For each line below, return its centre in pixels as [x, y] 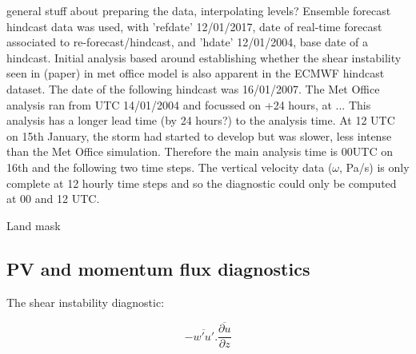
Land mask [34, 225]
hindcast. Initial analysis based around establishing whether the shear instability [204, 57]
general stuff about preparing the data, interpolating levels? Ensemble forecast [199, 10]
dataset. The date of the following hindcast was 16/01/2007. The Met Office [193, 88]
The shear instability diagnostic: [86, 302]
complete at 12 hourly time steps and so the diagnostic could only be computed [202, 183]
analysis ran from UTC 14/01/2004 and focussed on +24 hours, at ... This [189, 104]
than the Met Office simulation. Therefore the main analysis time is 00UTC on [200, 151]
